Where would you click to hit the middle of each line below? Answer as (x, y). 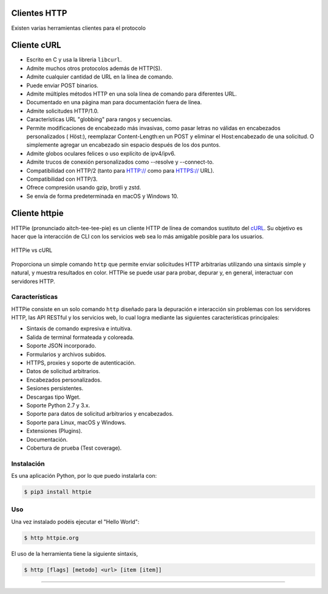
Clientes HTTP (39, 13)
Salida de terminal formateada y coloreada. (80, 337)
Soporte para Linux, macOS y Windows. (77, 422)
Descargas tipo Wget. (53, 397)
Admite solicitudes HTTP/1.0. (63, 111)
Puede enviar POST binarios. (62, 85)
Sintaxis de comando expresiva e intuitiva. (79, 329)
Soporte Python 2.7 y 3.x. (58, 405)
